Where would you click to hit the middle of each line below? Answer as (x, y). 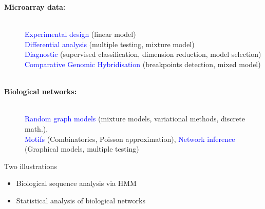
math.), (36, 128)
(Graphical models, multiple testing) (82, 149)
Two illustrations (31, 166)
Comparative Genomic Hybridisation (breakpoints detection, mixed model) (143, 64)
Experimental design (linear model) (80, 34)
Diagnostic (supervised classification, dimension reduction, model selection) (143, 54)
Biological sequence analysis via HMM (76, 183)
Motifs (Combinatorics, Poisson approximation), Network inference (130, 139)
